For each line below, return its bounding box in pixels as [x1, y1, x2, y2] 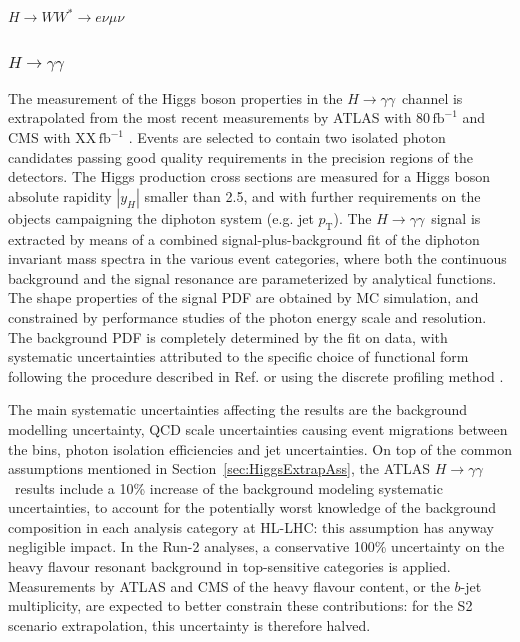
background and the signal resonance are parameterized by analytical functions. [8, 267, 497, 288]
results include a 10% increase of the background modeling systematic [14, 477, 443, 498]
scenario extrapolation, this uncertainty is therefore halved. [8, 614, 371, 635]
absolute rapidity [8, 185, 112, 206]
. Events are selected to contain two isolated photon [128, 127, 446, 147]
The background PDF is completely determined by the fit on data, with [8, 326, 448, 347]
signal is [431, 207, 481, 228]
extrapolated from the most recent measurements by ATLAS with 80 [8, 107, 431, 128]
